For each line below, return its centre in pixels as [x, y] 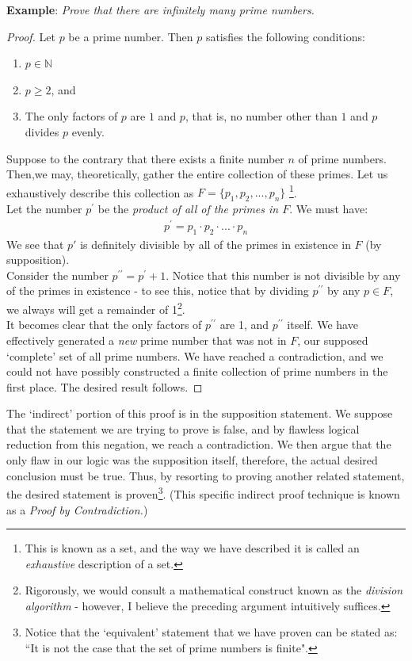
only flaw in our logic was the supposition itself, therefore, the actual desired [192, 460]
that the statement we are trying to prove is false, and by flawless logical [183, 428]
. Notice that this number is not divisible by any [283, 275]
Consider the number [57, 275]
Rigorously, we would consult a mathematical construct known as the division [214, 590]
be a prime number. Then [131, 36]
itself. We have [322, 325]
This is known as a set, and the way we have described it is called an [192, 548]
